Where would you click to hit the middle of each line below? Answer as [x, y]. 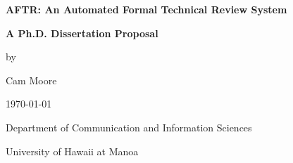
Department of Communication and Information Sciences [129, 127]
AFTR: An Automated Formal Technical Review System [146, 9]
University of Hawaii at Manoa [72, 151]
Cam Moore [31, 80]
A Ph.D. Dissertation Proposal [82, 33]
